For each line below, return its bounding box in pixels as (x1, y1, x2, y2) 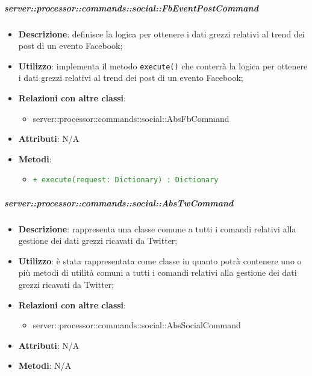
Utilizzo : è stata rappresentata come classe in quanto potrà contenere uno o (18, 254, 302, 267)
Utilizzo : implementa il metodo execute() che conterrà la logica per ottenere (18, 59, 308, 72)
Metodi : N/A (18, 359, 72, 372)
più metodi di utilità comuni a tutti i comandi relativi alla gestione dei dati (18, 266, 297, 279)
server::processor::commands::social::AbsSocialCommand (33, 319, 241, 331)
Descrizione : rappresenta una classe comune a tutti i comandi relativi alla (18, 222, 296, 235)
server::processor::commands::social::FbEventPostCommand (4, 1, 258, 14)
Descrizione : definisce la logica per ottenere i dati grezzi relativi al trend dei (18, 27, 305, 40)
